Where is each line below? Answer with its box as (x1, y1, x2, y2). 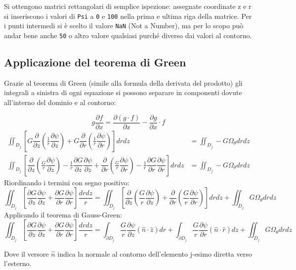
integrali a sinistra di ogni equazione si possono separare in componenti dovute (4, 87, 242, 98)
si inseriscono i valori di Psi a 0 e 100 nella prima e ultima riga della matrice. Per (4, 10, 252, 21)
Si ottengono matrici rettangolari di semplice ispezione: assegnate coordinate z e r (4, 1, 252, 11)
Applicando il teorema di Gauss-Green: (4, 209, 122, 219)
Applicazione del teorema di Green (4, 54, 186, 69)
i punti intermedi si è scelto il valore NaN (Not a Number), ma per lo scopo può (4, 20, 244, 31)
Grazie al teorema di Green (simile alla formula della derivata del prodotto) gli (4, 77, 243, 88)
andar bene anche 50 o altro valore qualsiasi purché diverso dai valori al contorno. (4, 30, 252, 40)
